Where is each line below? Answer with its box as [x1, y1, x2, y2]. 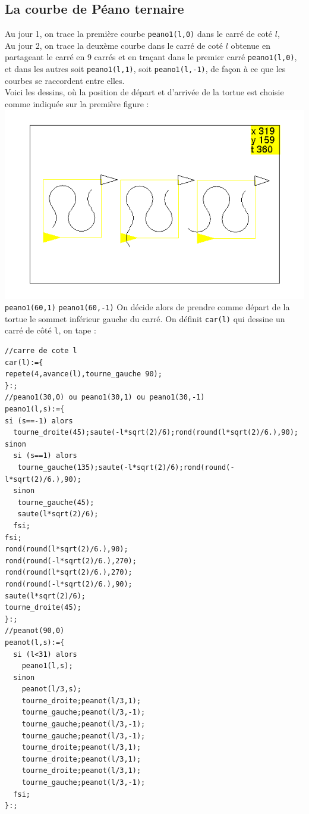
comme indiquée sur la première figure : [5, 97, 149, 110]
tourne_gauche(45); [17, 498, 94, 507]
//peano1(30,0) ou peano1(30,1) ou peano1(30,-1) [5, 393, 205, 402]
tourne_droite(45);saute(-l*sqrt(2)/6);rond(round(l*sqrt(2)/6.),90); [13, 428, 298, 437]
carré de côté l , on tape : [5, 324, 96, 336]
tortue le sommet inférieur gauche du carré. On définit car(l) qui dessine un [5, 312, 285, 325]
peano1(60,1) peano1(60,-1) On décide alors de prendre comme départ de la [5, 301, 290, 313]
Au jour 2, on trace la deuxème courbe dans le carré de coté [5, 39, 223, 51]
